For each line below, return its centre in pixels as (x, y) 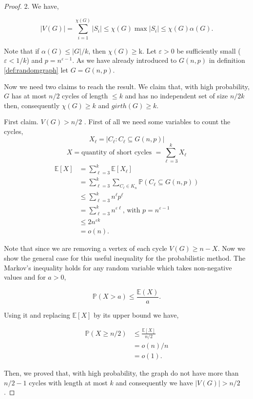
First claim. (21, 122)
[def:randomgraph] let (36, 69)
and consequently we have (154, 382)
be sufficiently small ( (209, 50)
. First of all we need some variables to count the (157, 122)
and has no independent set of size (176, 96)
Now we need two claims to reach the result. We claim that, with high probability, (127, 86)
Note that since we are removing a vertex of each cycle (86, 248)
